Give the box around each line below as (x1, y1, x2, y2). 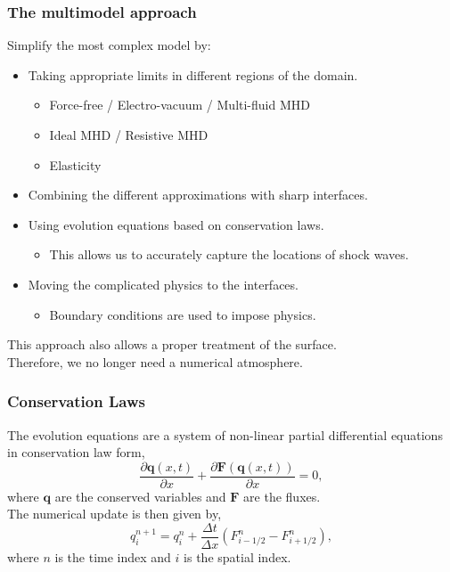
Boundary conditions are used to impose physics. (49, 305, 316, 323)
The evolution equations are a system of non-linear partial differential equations (7, 425, 443, 444)
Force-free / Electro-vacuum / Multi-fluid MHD (49, 95, 310, 114)
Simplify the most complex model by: (7, 36, 211, 54)
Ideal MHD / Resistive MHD (49, 126, 209, 143)
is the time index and (54, 548, 171, 567)
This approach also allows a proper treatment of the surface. (7, 335, 337, 354)
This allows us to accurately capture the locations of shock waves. (49, 245, 409, 264)
